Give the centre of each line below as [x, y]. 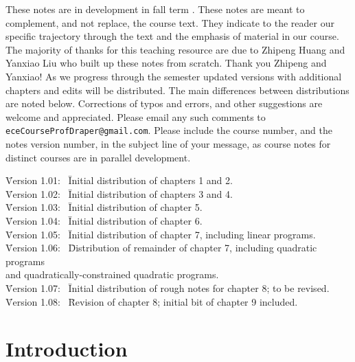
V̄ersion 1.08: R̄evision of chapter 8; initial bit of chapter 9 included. [152, 301]
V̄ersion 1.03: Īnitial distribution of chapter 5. [104, 207]
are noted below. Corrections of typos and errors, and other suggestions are [164, 103]
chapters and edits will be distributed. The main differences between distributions [177, 90]
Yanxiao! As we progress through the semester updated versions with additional [174, 76]
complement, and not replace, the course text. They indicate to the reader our [170, 22]
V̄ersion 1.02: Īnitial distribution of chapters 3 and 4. [119, 193]
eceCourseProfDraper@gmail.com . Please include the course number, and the [169, 130]
